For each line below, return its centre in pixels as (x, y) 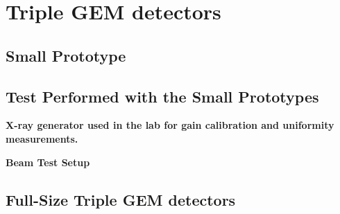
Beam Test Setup (48, 162)
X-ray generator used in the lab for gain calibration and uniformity (170, 125)
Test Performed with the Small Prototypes (162, 96)
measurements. (42, 138)
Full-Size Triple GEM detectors (121, 199)
